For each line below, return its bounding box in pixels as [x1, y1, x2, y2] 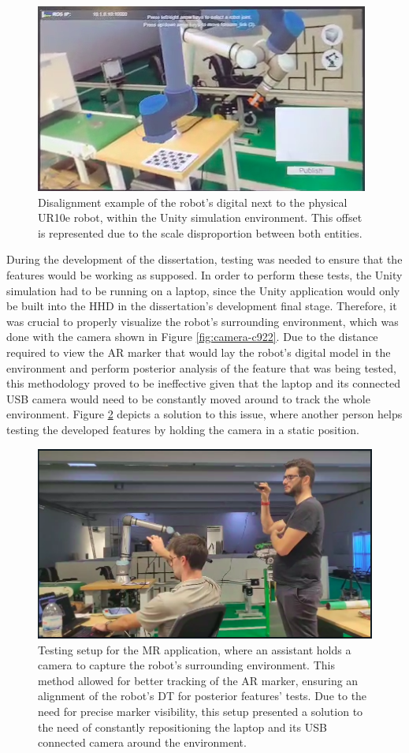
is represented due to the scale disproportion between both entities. [38, 224, 363, 241]
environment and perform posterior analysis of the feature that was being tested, [6, 359, 396, 376]
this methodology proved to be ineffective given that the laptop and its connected [6, 375, 400, 391]
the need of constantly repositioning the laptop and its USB [38, 718, 327, 735]
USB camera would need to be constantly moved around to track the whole [6, 390, 370, 406]
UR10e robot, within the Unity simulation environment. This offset [38, 209, 363, 226]
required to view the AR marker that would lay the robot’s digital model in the [6, 343, 391, 360]
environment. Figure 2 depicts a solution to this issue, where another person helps [6, 406, 403, 422]
